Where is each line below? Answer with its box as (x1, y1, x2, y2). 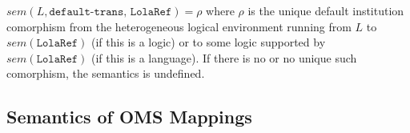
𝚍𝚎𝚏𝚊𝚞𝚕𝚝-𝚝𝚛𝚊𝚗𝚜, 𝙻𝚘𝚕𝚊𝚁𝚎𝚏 (49, 6, 172, 18)
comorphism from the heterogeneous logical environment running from (6, 18, 352, 34)
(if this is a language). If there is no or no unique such (90, 49, 357, 66)
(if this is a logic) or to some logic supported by (90, 34, 326, 50)
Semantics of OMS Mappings (6, 104, 252, 129)
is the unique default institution (247, 2, 404, 18)
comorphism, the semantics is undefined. (6, 65, 205, 82)
